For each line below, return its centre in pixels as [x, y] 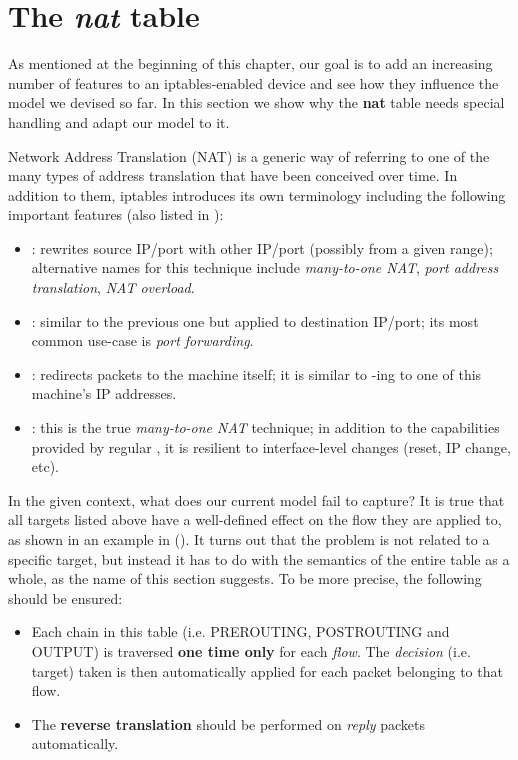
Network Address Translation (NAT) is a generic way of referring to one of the [249, 155]
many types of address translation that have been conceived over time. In [233, 175]
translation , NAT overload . [113, 287]
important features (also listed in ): [116, 214]
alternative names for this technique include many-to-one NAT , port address [265, 267]
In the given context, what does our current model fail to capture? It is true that [256, 499]
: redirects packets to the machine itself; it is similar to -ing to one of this [256, 373]
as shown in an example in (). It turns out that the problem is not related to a [249, 539]
